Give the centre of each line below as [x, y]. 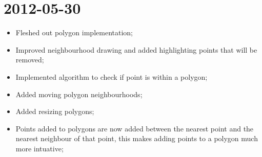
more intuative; [39, 148]
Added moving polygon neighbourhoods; [79, 94]
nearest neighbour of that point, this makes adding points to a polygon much [137, 138]
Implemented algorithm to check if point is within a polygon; [112, 76]
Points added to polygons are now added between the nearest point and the [135, 128]
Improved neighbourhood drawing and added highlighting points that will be [136, 49]
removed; [30, 60]
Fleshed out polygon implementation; [74, 32]
